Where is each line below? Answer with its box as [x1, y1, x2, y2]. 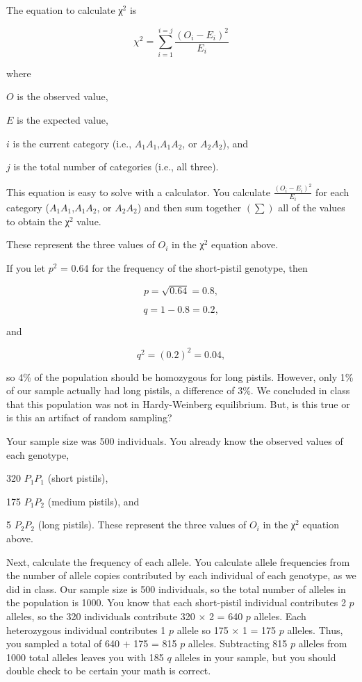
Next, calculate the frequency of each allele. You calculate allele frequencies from [6, 554, 350, 569]
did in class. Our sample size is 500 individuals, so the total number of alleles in [6, 581, 346, 596]
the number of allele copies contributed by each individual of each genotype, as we [6, 568, 356, 583]
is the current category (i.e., [13, 136, 132, 150]
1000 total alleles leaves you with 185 [6, 649, 164, 664]
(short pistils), [47, 471, 108, 485]
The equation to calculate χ [6, 3, 123, 17]
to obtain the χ [6, 213, 69, 228]
